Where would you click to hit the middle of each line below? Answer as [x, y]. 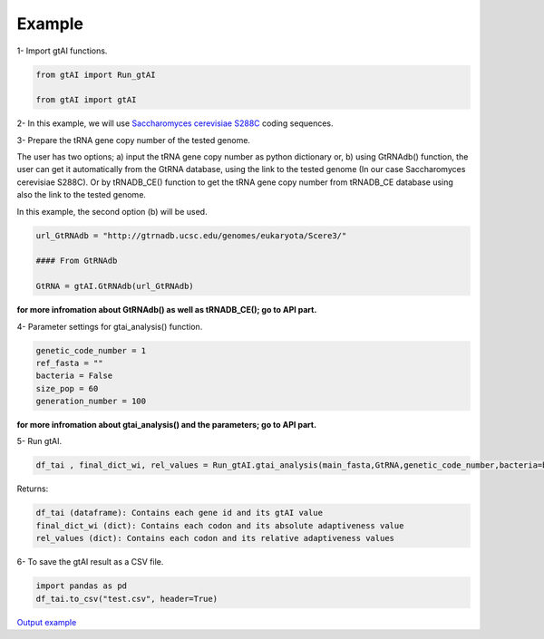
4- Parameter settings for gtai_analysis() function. [110, 326]
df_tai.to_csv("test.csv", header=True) [126, 599]
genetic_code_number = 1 [91, 350]
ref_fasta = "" [69, 363]
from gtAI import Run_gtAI [96, 74]
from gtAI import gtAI [86, 100]
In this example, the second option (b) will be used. [112, 211]
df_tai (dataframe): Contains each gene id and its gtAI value [180, 513]
